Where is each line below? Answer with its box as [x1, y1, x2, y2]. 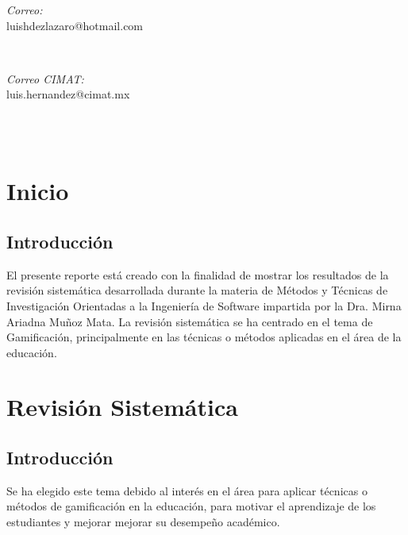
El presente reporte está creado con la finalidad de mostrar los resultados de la [6, 266, 389, 283]
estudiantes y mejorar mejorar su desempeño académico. [6, 514, 280, 530]
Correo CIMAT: [6, 70, 84, 87]
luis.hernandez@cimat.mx [6, 86, 130, 102]
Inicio [6, 175, 69, 207]
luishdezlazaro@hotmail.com [6, 17, 144, 33]
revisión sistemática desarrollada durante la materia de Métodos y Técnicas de [6, 282, 388, 298]
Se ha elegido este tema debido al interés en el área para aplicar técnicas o [6, 482, 368, 498]
